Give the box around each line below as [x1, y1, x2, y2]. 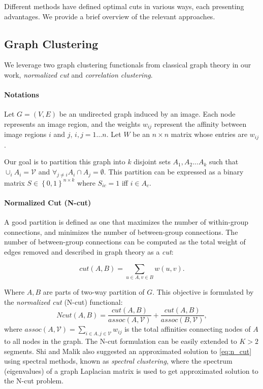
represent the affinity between [154, 118, 247, 129]
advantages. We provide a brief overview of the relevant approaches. [4, 11, 215, 21]
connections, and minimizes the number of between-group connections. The [4, 226, 238, 237]
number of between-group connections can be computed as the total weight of [4, 236, 246, 247]
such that [209, 156, 239, 167]
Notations [4, 89, 39, 100]
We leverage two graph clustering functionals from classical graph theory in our [4, 59, 251, 70]
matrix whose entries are [171, 129, 248, 139]
